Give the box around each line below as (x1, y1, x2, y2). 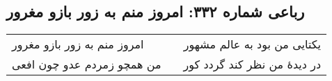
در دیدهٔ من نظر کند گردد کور (183, 56, 322, 73)
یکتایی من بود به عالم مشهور (183, 36, 322, 53)
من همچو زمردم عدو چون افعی (12, 56, 161, 73)
